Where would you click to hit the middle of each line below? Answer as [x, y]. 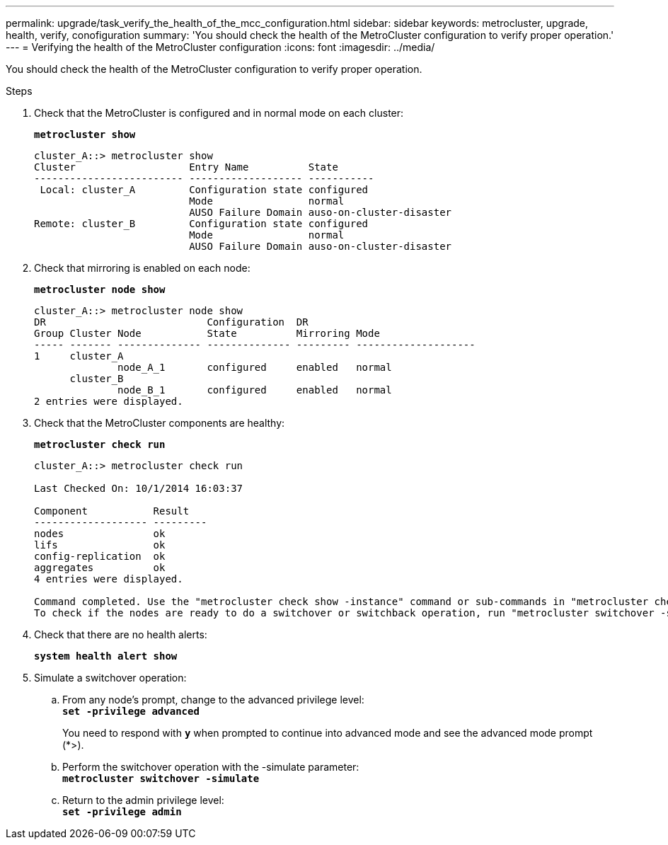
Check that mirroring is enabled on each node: [142, 268]
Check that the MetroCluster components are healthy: [160, 423]
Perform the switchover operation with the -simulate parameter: [211, 767]
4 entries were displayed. [109, 579]
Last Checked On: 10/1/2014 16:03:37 [139, 488]
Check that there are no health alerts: [121, 634]
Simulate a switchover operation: [110, 678]
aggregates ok [100, 568]
